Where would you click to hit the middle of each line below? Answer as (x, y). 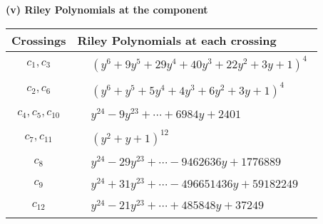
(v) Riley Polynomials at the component (107, 9)
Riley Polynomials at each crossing (177, 40)
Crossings (39, 40)
